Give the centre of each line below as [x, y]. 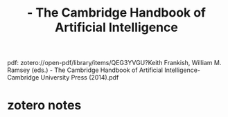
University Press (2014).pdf [80, 78]
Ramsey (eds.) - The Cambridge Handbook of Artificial [85, 70]
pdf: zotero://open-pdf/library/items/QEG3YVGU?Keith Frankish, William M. [114, 63]
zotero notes [44, 106]
